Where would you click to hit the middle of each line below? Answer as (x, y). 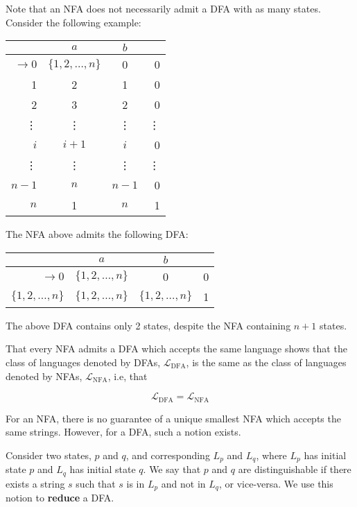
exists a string (35, 483)
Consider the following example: (73, 22)
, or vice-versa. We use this (276, 483)
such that (96, 483)
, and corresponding (168, 455)
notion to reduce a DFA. (60, 498)
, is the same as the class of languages (266, 362)
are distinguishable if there (295, 469)
